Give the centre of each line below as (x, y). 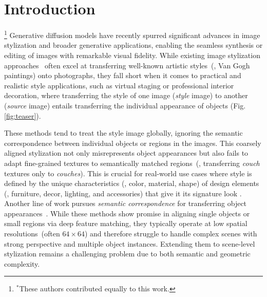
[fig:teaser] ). (23, 115)
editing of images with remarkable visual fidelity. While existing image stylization (132, 55)
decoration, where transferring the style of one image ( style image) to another (126, 95)
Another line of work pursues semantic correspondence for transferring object (126, 203)
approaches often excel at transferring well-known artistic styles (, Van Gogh (127, 65)
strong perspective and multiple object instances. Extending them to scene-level (130, 243)
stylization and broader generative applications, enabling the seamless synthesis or (133, 45)
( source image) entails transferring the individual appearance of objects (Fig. (125, 105)
